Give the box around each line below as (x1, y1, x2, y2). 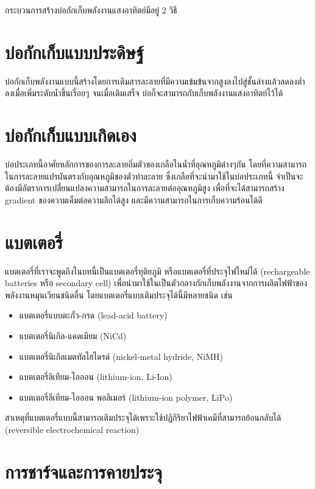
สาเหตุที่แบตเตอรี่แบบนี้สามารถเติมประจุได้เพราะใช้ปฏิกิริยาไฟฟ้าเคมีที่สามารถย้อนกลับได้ (5, 411, 281, 424)
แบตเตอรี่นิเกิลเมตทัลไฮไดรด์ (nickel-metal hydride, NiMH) (19, 350, 224, 362)
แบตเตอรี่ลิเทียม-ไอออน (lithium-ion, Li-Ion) (19, 370, 172, 383)
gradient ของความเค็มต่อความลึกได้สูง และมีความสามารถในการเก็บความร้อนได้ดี (5, 193, 263, 206)
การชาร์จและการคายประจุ (5, 459, 162, 484)
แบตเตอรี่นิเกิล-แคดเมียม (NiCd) (19, 329, 127, 342)
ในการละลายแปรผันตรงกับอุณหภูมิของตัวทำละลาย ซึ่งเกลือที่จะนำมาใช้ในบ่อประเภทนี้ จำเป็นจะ (5, 169, 303, 182)
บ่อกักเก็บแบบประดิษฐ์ (5, 39, 144, 64)
